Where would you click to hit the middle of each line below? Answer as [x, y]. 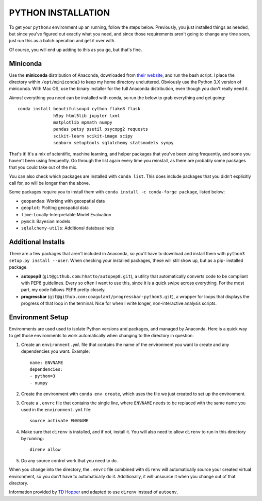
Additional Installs [37, 242]
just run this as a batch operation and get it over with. [62, 41]
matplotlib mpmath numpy [83, 122]
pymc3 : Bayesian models [46, 222]
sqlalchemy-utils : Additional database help [68, 228]
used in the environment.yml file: [56, 409]
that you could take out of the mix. [43, 167]
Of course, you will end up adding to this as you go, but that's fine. [75, 50]
